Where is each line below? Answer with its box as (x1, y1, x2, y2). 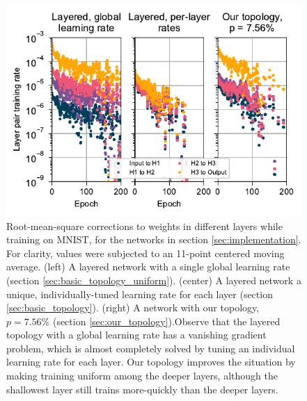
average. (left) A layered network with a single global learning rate (6, 259, 290, 274)
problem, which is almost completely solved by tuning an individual (6, 341, 295, 355)
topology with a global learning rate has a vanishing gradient (6, 327, 267, 342)
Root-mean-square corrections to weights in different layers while (6, 218, 283, 233)
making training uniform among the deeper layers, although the (6, 368, 278, 383)
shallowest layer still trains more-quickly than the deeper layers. (6, 382, 278, 396)
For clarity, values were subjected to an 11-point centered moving (6, 245, 285, 260)
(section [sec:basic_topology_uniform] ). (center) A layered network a (6, 272, 301, 287)
